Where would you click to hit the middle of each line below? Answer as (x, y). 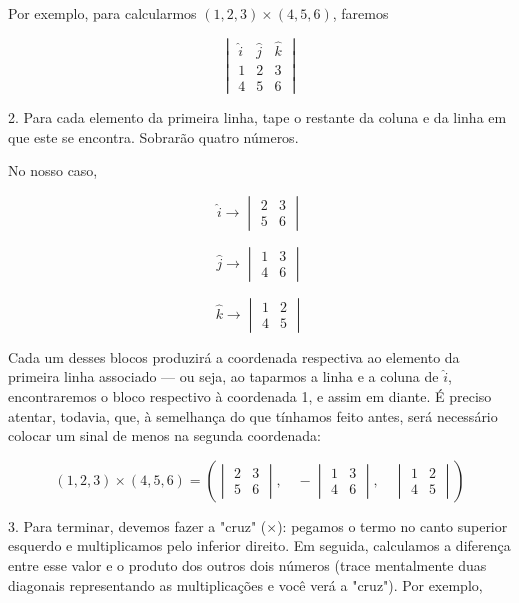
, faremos (360, 13)
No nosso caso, (53, 170)
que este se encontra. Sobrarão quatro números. (153, 136)
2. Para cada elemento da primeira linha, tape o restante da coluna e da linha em (257, 117)
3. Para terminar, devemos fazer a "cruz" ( (137, 525)
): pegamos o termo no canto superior (392, 525)
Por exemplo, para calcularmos (102, 13)
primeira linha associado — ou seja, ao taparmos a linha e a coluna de (223, 376)
